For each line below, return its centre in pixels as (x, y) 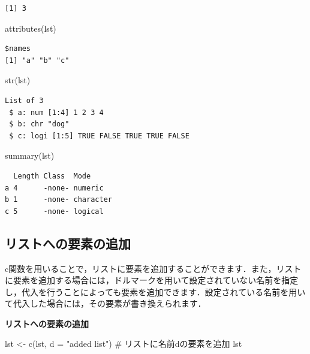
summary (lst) (30, 155)
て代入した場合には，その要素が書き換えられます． (106, 303)
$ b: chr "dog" (39, 124)
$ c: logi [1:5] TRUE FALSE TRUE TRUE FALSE (99, 136)
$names (18, 49)
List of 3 (24, 100)
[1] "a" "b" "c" (37, 60)
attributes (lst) (31, 28)
